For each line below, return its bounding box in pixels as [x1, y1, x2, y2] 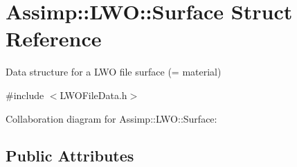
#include [6, 87, 44, 102]
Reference [6, 24, 102, 53]
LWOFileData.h [60, 87, 127, 102]
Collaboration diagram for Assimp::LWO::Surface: [6, 111, 217, 125]
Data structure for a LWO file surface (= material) [6, 64, 222, 79]
